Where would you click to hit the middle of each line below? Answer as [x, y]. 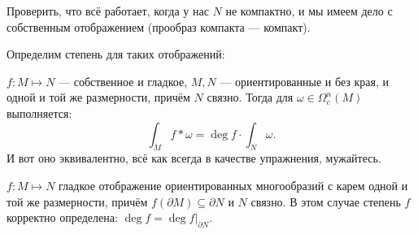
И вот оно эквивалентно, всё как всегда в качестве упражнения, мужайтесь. [194, 158]
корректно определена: [62, 217]
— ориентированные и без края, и [304, 81]
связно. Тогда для [250, 97]
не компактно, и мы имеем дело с [309, 11]
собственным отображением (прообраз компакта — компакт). [159, 26]
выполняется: [39, 113]
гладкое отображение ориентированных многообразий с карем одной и [233, 185]
